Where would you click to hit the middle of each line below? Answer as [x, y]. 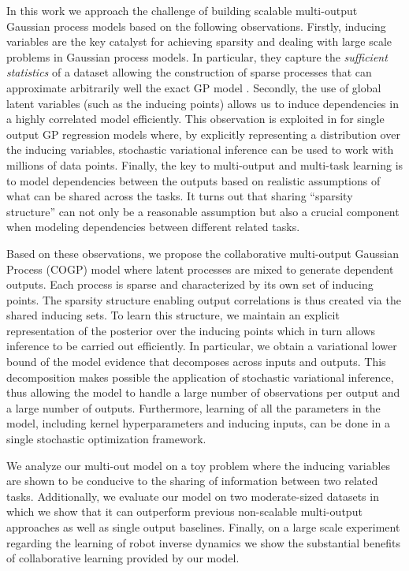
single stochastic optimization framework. [106, 439]
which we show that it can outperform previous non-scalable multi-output [184, 511]
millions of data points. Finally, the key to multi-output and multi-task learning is [205, 164]
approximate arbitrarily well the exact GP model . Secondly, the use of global [194, 87]
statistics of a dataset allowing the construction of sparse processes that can [189, 72]
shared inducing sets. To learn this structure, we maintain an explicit [173, 315]
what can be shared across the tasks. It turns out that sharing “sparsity [180, 196]
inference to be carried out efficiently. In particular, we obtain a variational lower [202, 346]
